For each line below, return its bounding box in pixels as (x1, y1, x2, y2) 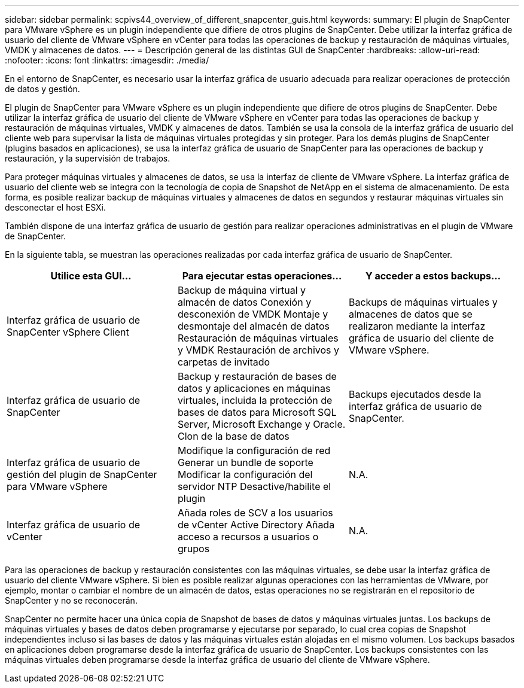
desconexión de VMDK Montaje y (177, 308, 328, 320)
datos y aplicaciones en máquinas (177, 382, 331, 394)
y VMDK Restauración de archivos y (177, 344, 339, 356)
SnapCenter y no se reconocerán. (5, 595, 138, 605)
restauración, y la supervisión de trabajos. (5, 153, 170, 163)
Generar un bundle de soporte (177, 456, 313, 468)
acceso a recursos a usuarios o (177, 531, 319, 543)
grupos (177, 543, 210, 555)
